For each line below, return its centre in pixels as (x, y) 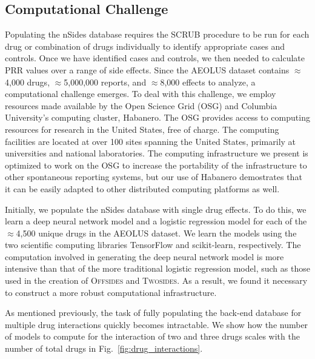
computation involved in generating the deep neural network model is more (144, 256)
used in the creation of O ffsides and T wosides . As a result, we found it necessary (156, 280)
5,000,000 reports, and (105, 82)
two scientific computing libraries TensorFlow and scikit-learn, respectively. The (153, 245)
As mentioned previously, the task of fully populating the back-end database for (153, 313)
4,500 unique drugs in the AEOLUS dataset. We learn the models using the (156, 233)
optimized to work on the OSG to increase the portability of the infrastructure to (156, 165)
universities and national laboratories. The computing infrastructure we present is (157, 153)
